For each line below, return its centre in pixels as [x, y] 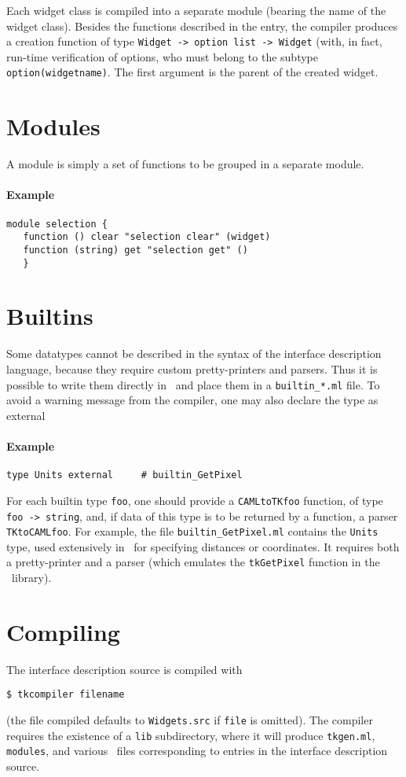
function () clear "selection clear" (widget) [147, 237]
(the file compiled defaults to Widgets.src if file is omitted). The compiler [190, 720]
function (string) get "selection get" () [135, 250]
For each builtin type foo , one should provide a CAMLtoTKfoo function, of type [195, 500]
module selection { [57, 224]
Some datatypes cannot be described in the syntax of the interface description [194, 354]
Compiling [63, 631]
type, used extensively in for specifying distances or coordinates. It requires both [203, 546]
